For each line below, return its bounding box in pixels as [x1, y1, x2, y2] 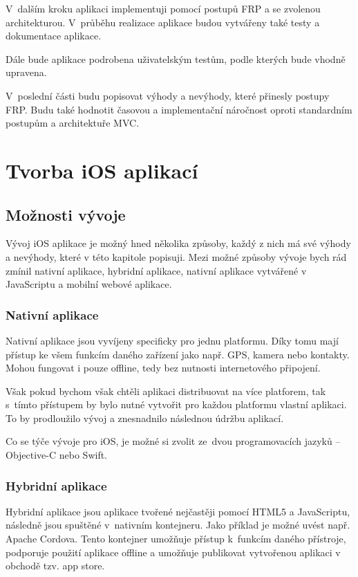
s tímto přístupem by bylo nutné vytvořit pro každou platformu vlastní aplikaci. [6, 397, 347, 412]
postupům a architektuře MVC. [6, 116, 140, 130]
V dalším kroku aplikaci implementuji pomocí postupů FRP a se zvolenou [6, 1, 321, 15]
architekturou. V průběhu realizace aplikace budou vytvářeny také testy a [6, 15, 320, 29]
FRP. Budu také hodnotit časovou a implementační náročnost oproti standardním [6, 102, 352, 116]
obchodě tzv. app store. [6, 558, 105, 573]
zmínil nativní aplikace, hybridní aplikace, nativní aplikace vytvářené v [6, 263, 307, 277]
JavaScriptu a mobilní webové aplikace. [6, 277, 172, 291]
